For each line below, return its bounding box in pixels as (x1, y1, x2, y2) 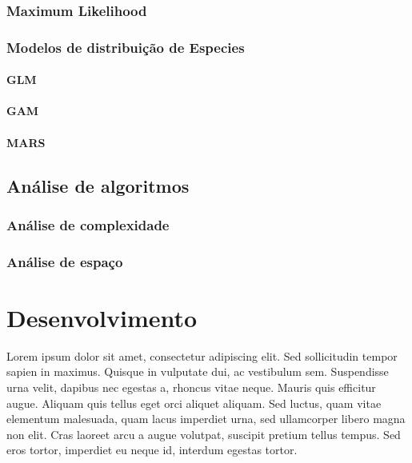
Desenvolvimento (6, 301, 198, 333)
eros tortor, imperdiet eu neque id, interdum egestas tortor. (6, 441, 298, 458)
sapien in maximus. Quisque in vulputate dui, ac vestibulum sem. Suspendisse (6, 363, 389, 380)
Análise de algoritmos (6, 173, 190, 198)
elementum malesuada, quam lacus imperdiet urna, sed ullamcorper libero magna (6, 410, 406, 427)
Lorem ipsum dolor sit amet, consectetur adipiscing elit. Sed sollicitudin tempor (6, 347, 398, 364)
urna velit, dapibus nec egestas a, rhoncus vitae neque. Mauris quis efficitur (6, 379, 376, 396)
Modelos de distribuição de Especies (6, 37, 245, 57)
